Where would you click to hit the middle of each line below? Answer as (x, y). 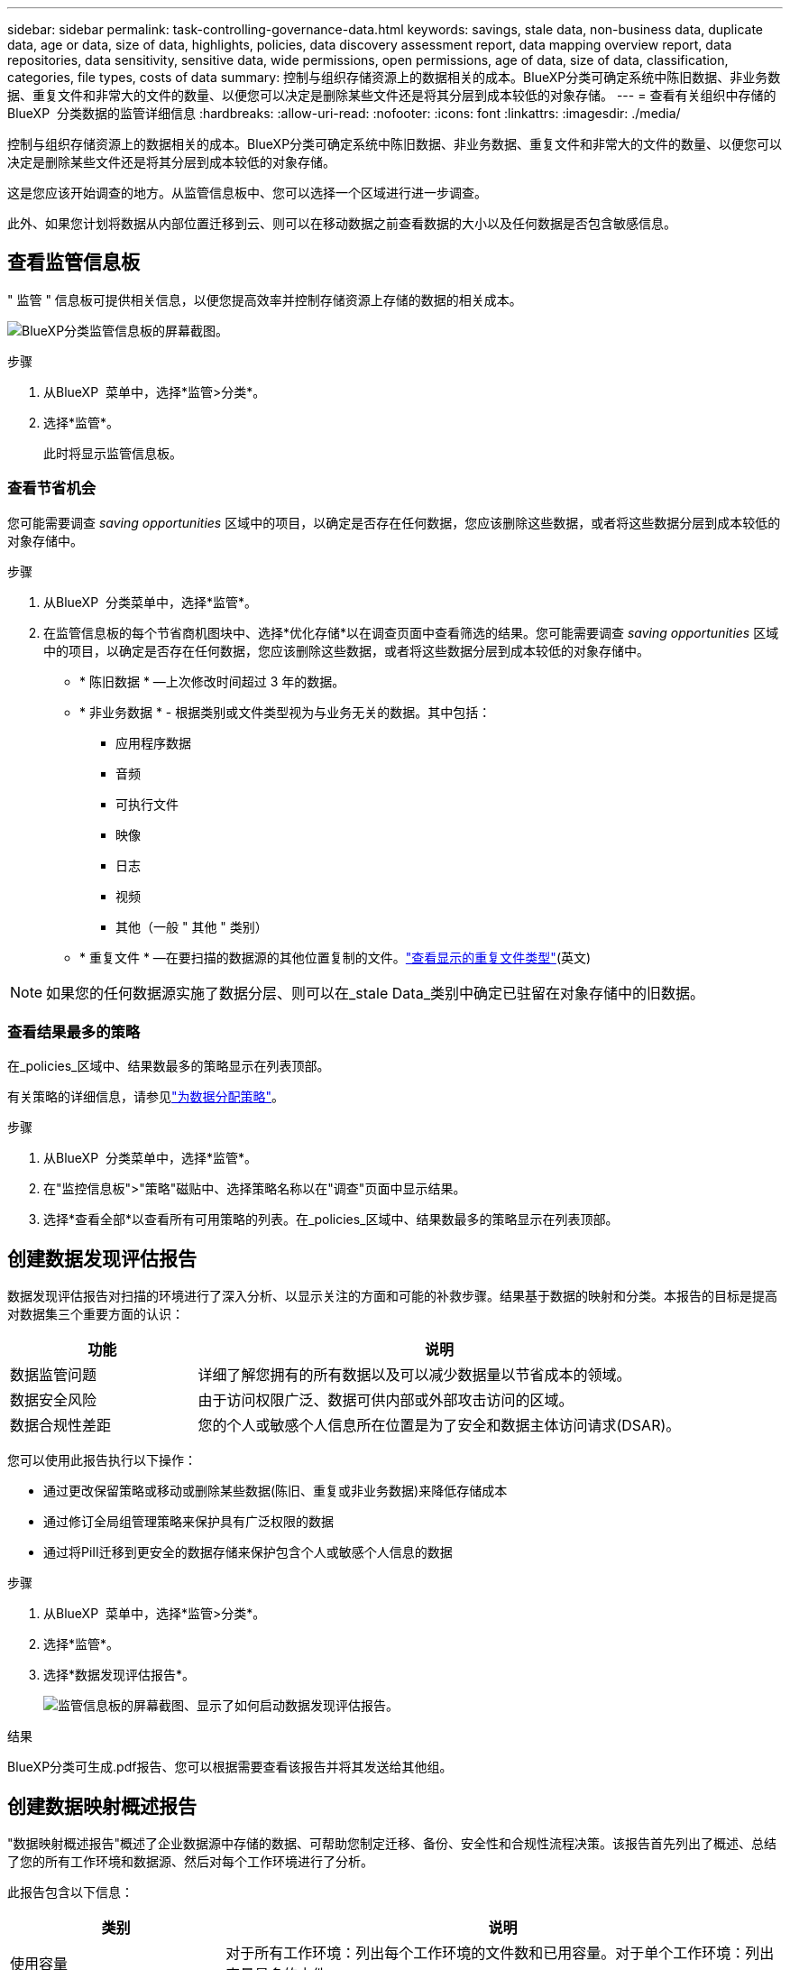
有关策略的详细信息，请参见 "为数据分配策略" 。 (146, 1097)
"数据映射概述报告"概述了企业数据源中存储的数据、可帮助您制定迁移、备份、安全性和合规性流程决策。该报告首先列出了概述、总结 (392, 1844)
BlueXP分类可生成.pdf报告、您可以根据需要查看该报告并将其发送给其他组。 (230, 1767)
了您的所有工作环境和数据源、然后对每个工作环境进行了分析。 (190, 1862)
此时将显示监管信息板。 (113, 453)
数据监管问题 (54, 1375)
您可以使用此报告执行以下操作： (102, 1460)
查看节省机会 (52, 488)
